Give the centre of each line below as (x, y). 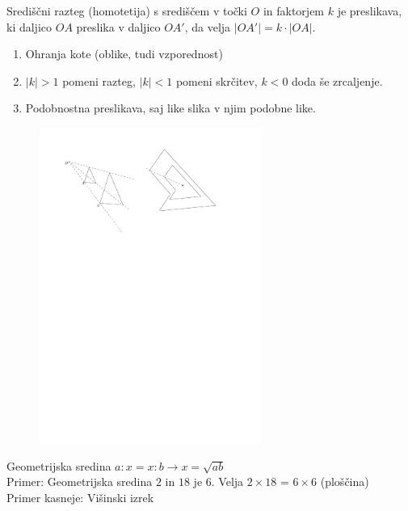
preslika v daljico (118, 26)
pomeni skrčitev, (217, 80)
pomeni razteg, (99, 80)
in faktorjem (294, 11)
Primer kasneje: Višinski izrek (80, 497)
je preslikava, (370, 11)
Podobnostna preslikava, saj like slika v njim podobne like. (170, 108)
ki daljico (29, 26)
